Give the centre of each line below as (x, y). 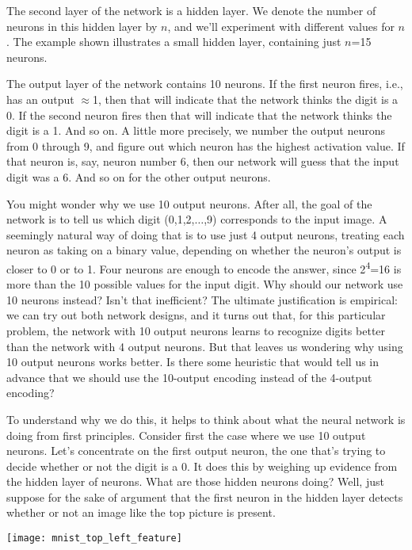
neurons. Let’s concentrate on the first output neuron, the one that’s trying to (196, 451)
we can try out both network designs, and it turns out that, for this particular (196, 315)
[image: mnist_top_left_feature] (94, 539)
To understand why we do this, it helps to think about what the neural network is (206, 419)
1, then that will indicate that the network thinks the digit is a (245, 99)
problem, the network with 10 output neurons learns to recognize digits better (196, 330)
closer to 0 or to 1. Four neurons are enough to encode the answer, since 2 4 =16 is (204, 267)
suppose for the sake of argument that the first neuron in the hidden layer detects (205, 497)
